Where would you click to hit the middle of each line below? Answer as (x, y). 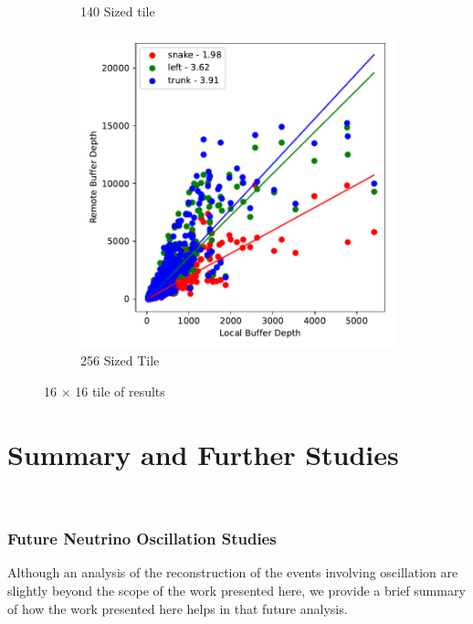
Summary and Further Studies (203, 454)
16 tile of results (120, 391)
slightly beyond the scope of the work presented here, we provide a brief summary (236, 590)
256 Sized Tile (120, 360)
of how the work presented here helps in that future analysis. (178, 608)
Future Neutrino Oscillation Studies (142, 539)
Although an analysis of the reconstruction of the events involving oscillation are (233, 572)
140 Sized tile (118, 11)
